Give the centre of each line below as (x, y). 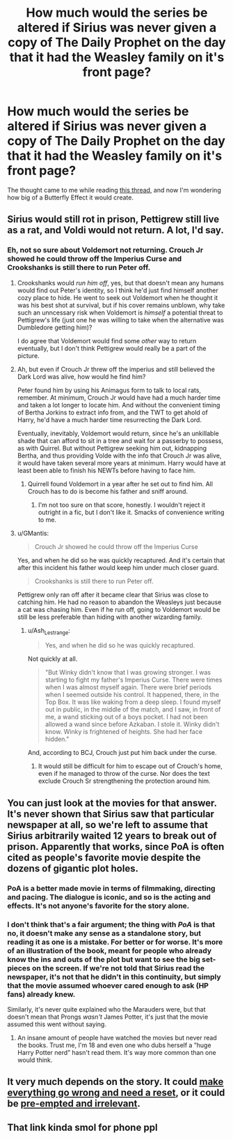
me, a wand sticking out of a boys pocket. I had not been (127, 717)
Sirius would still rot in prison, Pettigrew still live (113, 219)
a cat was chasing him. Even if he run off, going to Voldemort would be (119, 609)
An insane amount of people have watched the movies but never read (117, 1038)
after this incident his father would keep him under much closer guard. (118, 567)
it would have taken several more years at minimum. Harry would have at (121, 463)
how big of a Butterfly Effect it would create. (71, 197)
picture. (28, 355)
